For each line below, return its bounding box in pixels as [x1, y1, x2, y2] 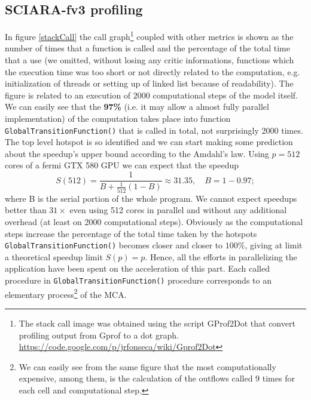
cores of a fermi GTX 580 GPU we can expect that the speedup [5, 159, 239, 171]
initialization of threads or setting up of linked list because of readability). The [5, 77, 294, 90]
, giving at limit [245, 239, 303, 251]
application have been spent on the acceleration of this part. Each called [5, 262, 270, 275]
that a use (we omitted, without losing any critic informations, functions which [5, 54, 294, 66]
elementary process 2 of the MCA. [5, 286, 127, 300]
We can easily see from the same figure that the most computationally [19, 360, 276, 373]
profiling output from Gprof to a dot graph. [19, 328, 179, 341]
